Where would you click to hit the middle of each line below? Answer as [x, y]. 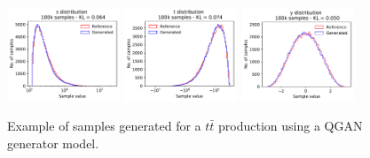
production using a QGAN [291, 126]
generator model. [53, 143]
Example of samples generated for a [104, 126]
